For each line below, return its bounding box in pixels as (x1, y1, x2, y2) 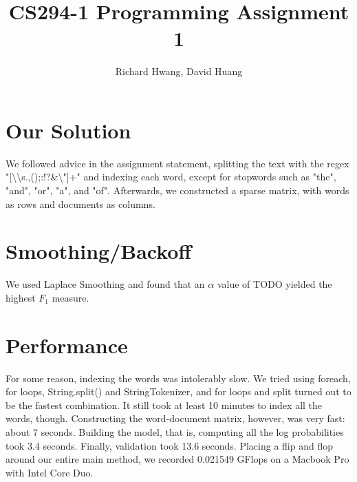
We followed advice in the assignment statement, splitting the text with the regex (6, 156, 349, 170)
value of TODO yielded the (217, 277, 332, 291)
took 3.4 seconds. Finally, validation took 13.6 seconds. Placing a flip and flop (6, 438, 333, 452)
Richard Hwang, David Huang (115, 64, 243, 78)
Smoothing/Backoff (6, 237, 192, 265)
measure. (52, 290, 89, 304)
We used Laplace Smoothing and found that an (6, 277, 205, 291)
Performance (6, 331, 128, 359)
